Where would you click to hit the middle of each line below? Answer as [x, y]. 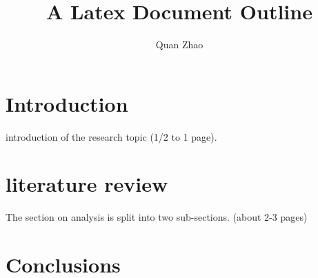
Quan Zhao [179, 44]
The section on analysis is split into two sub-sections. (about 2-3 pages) [157, 217]
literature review [87, 184]
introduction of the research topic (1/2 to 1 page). [111, 136]
